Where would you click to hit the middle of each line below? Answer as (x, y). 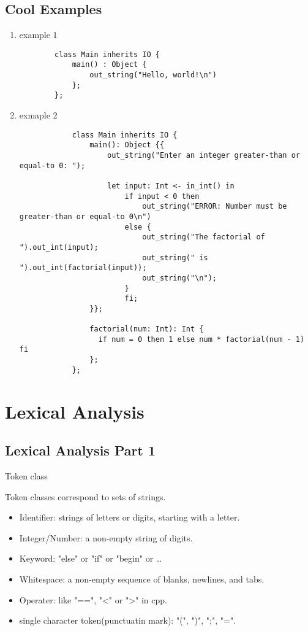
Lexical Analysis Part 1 (80, 450)
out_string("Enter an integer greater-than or (203, 155)
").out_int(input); (59, 247)
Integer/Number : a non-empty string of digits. (106, 537)
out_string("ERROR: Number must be (215, 207)
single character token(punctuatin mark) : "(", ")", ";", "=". (128, 620)
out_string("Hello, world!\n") (153, 75)
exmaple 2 (38, 115)
